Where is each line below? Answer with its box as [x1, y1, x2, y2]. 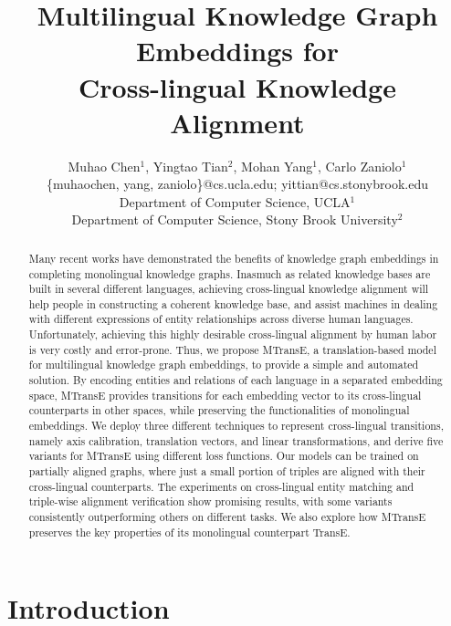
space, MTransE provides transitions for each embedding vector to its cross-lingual [28, 387, 422, 402]
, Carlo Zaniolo [317, 156, 402, 175]
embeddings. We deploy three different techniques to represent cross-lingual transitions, [28, 418, 444, 433]
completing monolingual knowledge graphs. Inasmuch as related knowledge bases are [28, 266, 431, 281]
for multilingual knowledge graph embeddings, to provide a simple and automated [28, 357, 419, 372]
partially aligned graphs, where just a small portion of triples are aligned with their [28, 464, 425, 479]
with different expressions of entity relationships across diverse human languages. [28, 311, 414, 327]
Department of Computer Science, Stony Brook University [71, 210, 398, 229]
